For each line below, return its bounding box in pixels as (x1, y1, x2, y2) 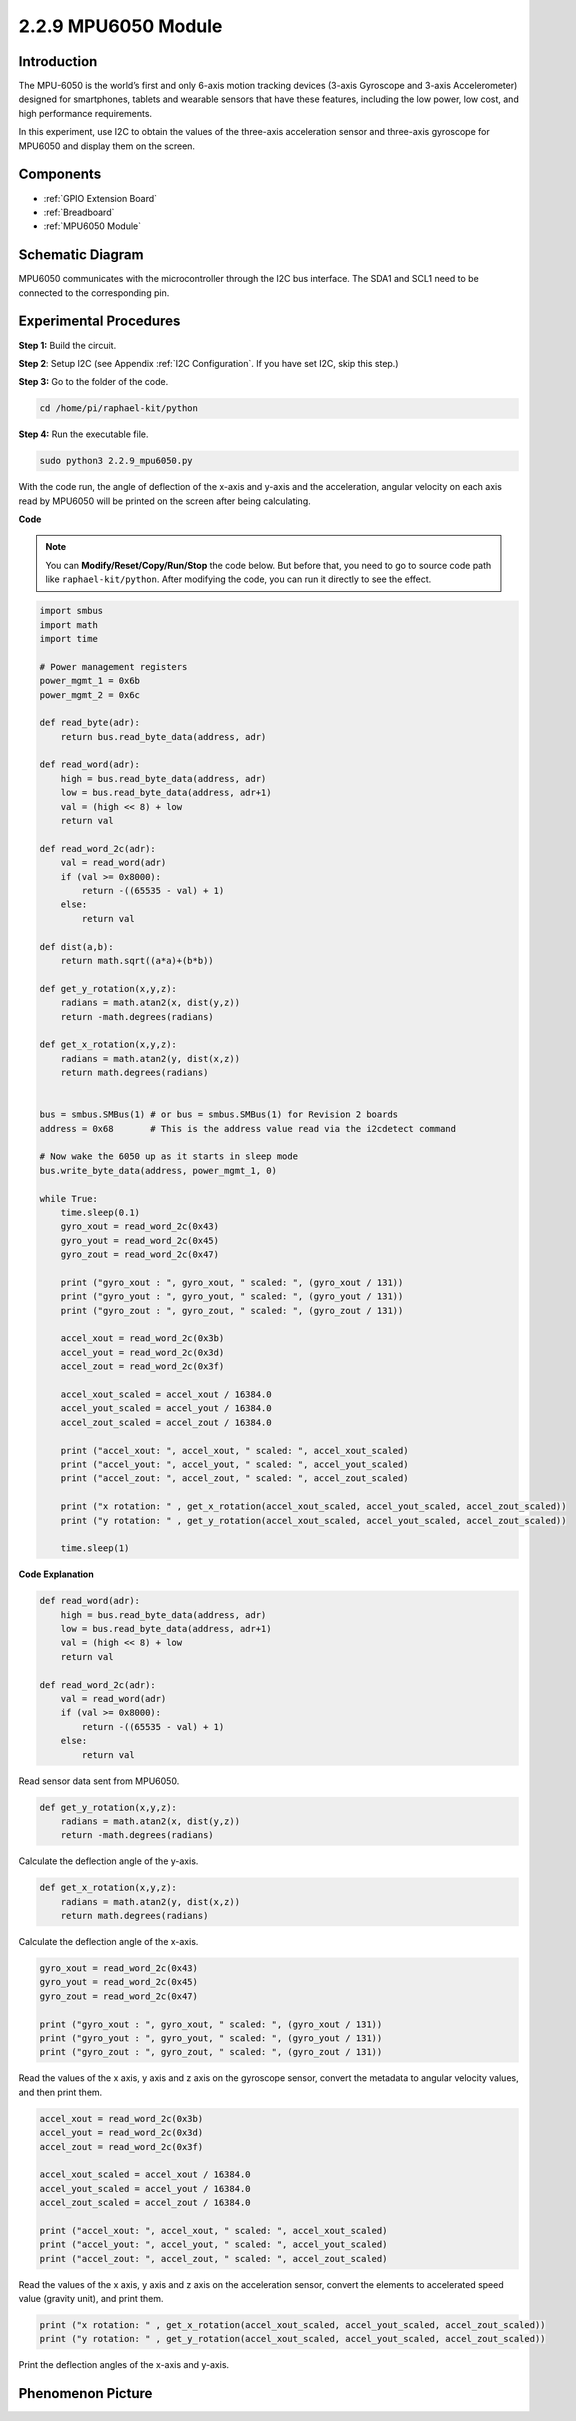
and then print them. (18, 2086, 103, 2098)
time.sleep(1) (60, 1543, 130, 1554)
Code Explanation (18, 1568, 94, 1580)
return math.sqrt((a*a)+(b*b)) (60, 955, 214, 966)
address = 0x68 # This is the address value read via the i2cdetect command (39, 1123, 457, 1134)
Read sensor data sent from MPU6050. (18, 1775, 180, 1787)
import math (39, 619, 99, 630)
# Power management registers (39, 661, 188, 672)
